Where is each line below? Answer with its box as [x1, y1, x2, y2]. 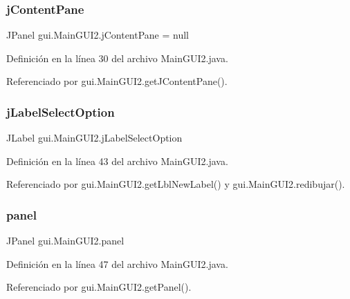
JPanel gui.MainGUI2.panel [6, 233, 125, 248]
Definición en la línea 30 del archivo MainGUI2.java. [6, 50, 228, 65]
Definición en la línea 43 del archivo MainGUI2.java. [6, 153, 228, 168]
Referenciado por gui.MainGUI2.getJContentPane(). [6, 74, 228, 88]
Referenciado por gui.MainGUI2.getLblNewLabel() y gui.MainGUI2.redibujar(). [6, 177, 345, 191]
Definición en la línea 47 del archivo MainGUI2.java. [6, 256, 228, 271]
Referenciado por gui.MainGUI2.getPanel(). [6, 280, 192, 294]
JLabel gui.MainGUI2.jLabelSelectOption [6, 131, 183, 145]
